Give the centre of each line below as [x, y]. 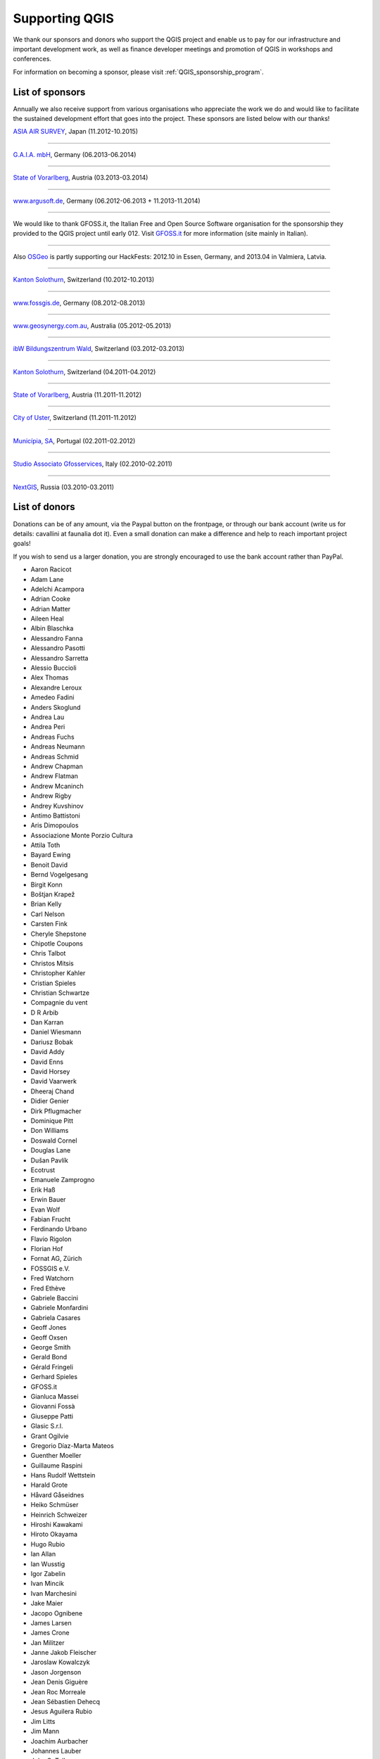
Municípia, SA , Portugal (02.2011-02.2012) [74, 440]
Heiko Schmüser [55, 1505]
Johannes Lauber [56, 1751]
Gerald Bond [49, 1357]
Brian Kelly [46, 904]
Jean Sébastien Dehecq [65, 1702]
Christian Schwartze [60, 993]
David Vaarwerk [54, 1081]
